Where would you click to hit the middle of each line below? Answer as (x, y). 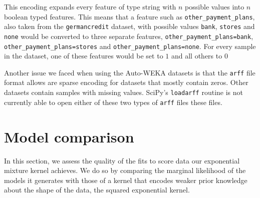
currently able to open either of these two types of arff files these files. (113, 102)
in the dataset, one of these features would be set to (84, 56)
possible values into (215, 6)
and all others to (197, 56)
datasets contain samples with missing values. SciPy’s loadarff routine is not (124, 92)
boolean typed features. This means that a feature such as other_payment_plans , (129, 16)
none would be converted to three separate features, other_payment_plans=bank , (129, 36)
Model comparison (69, 136)
